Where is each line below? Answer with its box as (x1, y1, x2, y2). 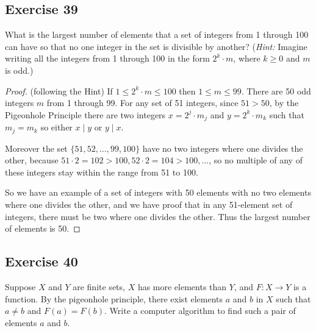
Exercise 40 (5, 252, 78, 271)
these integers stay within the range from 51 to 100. (5, 165, 198, 178)
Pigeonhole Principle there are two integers (5, 108, 166, 121)
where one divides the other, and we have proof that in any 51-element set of (5, 198, 293, 211)
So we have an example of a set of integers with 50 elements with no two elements (5, 186, 311, 199)
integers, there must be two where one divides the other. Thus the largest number (5, 210, 311, 222)
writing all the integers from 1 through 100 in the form (5, 52, 210, 65)
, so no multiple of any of (209, 154, 303, 166)
